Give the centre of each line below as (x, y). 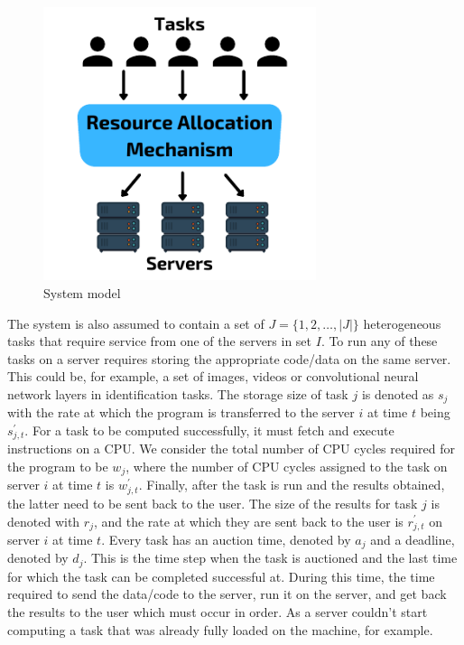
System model (82, 292)
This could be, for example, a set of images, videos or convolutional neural (213, 376)
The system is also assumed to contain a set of (136, 323)
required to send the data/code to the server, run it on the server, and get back (227, 594)
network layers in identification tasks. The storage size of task (178, 393)
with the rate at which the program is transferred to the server (181, 412)
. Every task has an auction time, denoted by (226, 539)
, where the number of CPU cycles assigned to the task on (287, 467)
